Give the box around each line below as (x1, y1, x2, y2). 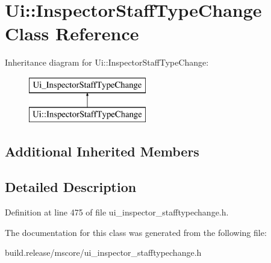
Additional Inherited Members (5, 142, 199, 161)
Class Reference (5, 21, 139, 46)
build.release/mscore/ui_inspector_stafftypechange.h (5, 246, 202, 259)
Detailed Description (5, 178, 137, 196)
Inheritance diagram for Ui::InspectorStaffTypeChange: (5, 56, 209, 69)
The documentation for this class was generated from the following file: (5, 226, 267, 238)
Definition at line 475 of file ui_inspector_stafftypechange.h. (5, 206, 229, 218)
